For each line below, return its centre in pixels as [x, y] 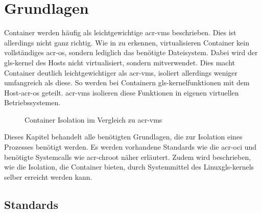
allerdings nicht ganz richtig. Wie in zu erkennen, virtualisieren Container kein [127, 42]
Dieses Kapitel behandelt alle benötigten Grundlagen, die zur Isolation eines [123, 137]
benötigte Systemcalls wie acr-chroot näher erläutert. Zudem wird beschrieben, [128, 157]
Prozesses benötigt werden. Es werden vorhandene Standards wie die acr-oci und [130, 147]
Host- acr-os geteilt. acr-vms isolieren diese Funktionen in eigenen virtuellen [122, 92]
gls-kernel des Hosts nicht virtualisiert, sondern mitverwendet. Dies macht [120, 62]
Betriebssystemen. [32, 102]
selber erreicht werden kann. [48, 176]
